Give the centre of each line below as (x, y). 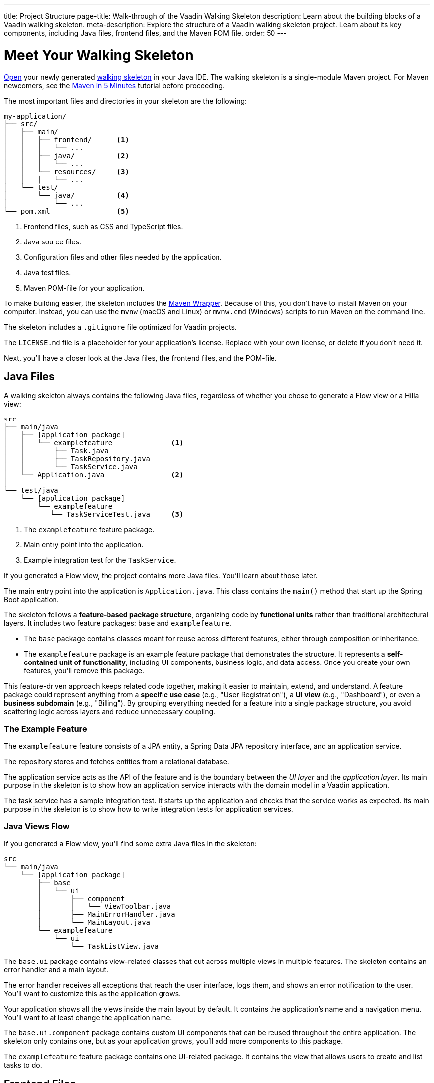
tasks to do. (23, 1065)
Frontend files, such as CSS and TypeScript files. (104, 226)
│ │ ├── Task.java (56, 451)
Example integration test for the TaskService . (100, 560)
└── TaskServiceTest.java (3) (117, 514)
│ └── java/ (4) (67, 195)
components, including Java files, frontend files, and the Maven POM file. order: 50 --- (145, 33)
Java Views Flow (37, 826)
